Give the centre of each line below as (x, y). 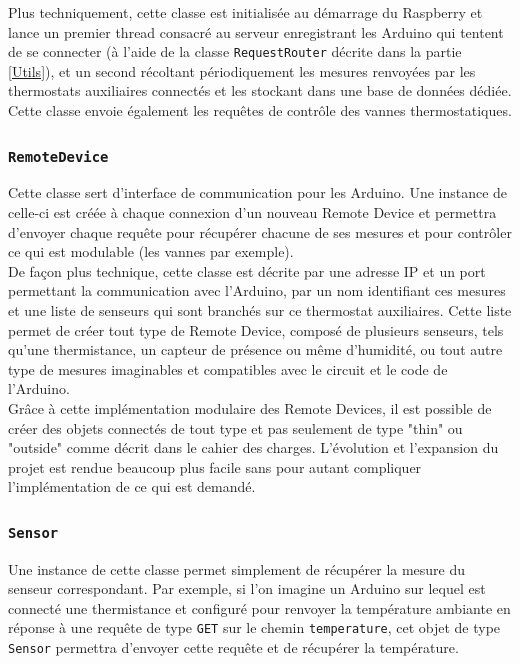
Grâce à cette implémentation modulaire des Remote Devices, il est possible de (250, 407)
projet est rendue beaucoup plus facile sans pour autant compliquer (215, 466)
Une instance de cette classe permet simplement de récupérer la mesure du (237, 568)
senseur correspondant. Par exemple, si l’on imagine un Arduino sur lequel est (247, 588)
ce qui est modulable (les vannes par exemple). (151, 251)
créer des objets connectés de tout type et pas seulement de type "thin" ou (235, 427)
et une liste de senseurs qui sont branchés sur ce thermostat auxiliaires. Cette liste (260, 309)
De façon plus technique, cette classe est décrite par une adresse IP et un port (247, 270)
